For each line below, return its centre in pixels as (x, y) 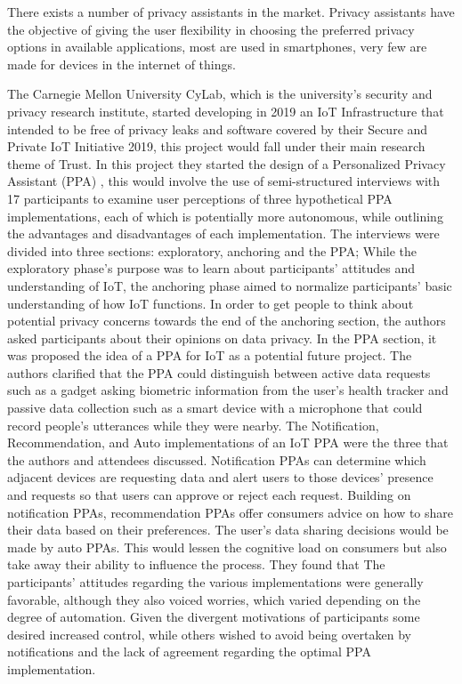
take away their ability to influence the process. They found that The (196, 564)
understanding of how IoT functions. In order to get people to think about (211, 303)
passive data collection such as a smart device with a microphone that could (215, 408)
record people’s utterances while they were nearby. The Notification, (193, 425)
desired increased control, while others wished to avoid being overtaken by (209, 634)
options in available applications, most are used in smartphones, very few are (217, 47)
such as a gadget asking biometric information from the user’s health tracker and (228, 390)
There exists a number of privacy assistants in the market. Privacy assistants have (231, 12)
